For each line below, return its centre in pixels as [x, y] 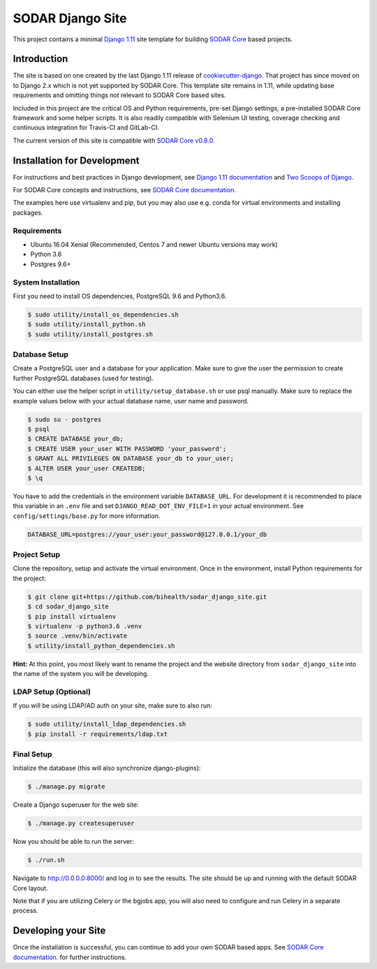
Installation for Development [76, 160]
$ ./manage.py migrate [66, 787]
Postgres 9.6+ [51, 264]
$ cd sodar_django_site [68, 607]
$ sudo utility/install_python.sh [87, 324]
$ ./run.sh [46, 860]
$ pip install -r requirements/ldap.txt [97, 734]
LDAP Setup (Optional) [52, 691]
